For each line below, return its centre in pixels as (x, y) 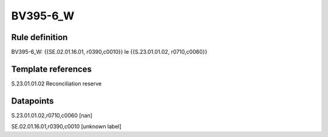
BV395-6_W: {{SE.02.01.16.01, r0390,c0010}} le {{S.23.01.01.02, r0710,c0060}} (109, 52)
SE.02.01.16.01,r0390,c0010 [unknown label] (66, 127)
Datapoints (32, 101)
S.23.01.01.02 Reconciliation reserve (56, 83)
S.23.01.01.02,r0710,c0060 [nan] (52, 115)
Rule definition (39, 37)
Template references (52, 69)
